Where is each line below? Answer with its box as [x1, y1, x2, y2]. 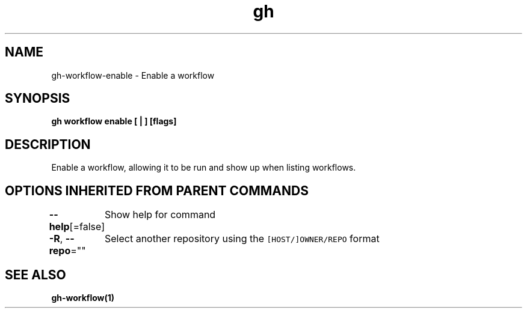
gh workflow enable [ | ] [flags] [51, 116, 177, 127]
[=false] [69, 220, 105, 233]
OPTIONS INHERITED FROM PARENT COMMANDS [5, 183, 309, 198]
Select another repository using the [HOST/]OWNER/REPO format [104, 232, 380, 245]
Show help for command [104, 208, 216, 221]
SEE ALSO [5, 267, 66, 282]
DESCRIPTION [5, 136, 91, 152]
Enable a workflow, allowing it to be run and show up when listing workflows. [51, 162, 356, 173]
